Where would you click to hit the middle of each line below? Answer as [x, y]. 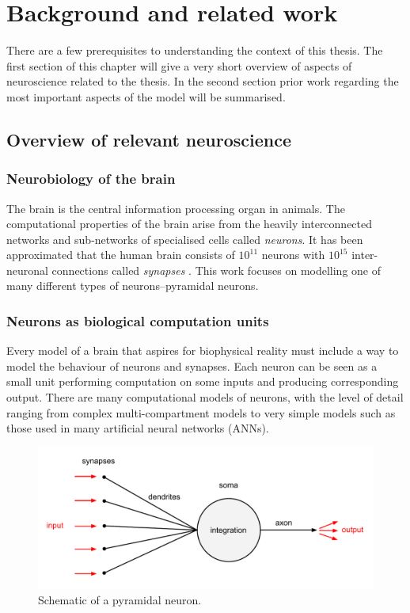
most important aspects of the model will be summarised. [146, 96]
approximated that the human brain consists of [121, 255]
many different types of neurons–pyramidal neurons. [133, 286]
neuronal [27, 270]
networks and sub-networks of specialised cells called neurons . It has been [185, 239]
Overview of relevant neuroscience [149, 139]
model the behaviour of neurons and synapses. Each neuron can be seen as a [192, 366]
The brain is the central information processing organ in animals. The [176, 208]
